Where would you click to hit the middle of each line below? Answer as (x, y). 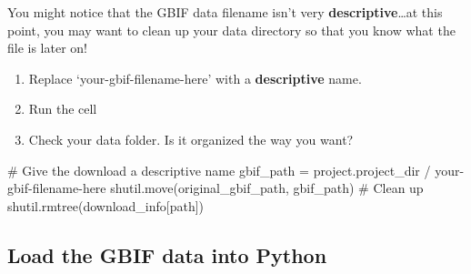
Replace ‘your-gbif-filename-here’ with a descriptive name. (195, 78)
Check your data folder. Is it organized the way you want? (191, 139)
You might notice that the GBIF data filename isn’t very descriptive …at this (225, 12)
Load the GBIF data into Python (167, 254)
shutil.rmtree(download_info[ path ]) (106, 205)
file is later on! (48, 48)
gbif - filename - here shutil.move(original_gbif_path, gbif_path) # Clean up (215, 188)
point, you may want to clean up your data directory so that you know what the (231, 30)
